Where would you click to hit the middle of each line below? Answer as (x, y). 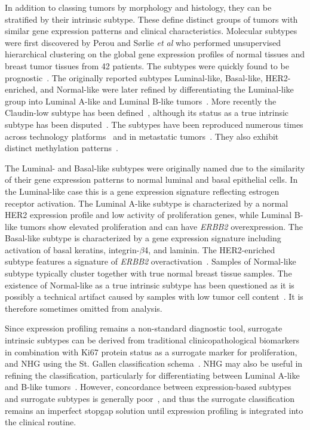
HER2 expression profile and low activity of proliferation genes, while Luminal (148, 215)
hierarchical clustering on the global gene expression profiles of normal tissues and (155, 54)
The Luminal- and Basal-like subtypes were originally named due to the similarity (155, 168)
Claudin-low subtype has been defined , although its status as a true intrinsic (147, 113)
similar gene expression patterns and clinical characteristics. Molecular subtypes (151, 31)
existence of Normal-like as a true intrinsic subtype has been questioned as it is (150, 285)
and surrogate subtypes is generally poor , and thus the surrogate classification (150, 398)
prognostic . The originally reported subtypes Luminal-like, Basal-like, (134, 77)
